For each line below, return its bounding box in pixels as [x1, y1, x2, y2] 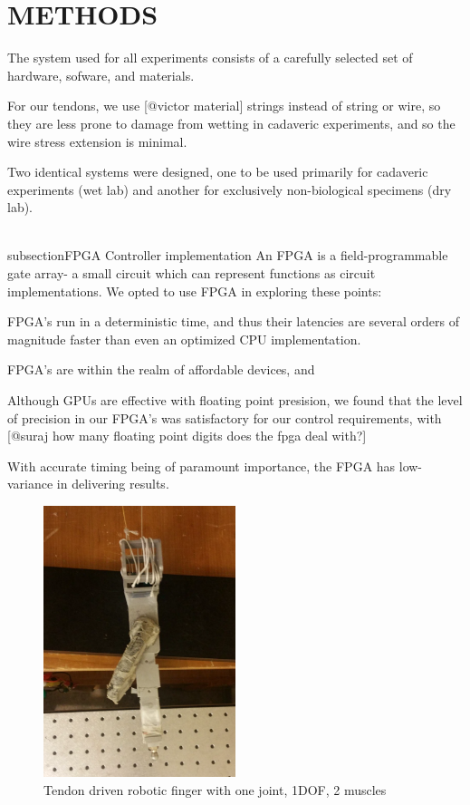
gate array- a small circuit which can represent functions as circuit [7, 264, 376, 283]
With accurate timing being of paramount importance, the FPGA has [7, 456, 396, 475]
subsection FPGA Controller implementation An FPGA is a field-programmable [7, 246, 448, 265]
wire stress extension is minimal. [7, 131, 187, 150]
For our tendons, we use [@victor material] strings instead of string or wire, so [7, 96, 441, 115]
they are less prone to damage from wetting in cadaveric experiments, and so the [7, 113, 456, 132]
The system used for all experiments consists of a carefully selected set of [7, 48, 413, 67]
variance [7, 474, 53, 493]
